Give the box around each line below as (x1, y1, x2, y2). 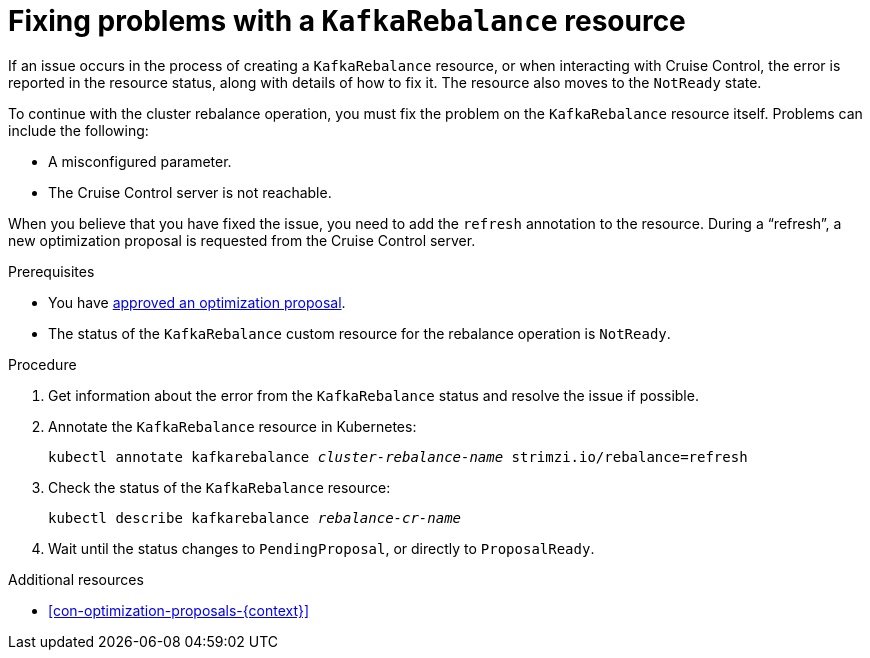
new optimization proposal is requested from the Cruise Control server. (8, 231, 476, 249)
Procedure (8, 355, 77, 373)
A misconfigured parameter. (48, 152, 232, 170)
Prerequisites (8, 262, 95, 280)
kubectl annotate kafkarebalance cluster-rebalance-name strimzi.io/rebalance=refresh (48, 448, 748, 465)
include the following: (8, 121, 149, 139)
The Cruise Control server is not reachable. (48, 183, 332, 201)
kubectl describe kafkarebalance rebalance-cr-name (48, 509, 462, 526)
